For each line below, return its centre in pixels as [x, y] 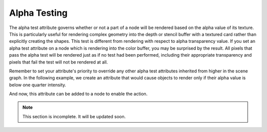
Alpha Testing [38, 13]
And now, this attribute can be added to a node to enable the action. [78, 94]
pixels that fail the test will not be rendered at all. [59, 62]
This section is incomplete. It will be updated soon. [74, 116]
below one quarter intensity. [38, 85]
